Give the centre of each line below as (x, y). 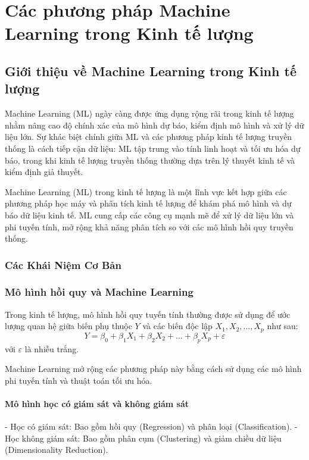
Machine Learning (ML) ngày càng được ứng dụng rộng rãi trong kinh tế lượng (149, 113)
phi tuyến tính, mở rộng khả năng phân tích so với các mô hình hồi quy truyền (149, 226)
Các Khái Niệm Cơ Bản (63, 265)
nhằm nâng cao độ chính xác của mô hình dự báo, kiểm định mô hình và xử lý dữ (154, 125)
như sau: (283, 326)
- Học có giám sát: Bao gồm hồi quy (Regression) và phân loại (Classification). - (151, 426)
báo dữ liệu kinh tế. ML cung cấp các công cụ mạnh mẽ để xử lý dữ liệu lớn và (149, 215)
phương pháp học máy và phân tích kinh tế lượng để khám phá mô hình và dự (148, 203)
